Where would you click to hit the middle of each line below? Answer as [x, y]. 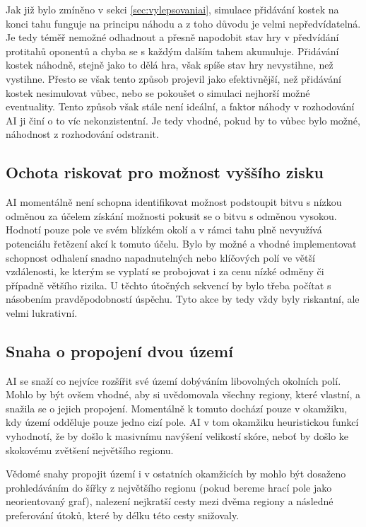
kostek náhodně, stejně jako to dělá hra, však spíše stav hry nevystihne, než [170, 65]
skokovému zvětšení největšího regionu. [90, 450]
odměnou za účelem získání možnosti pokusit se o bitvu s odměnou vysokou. [171, 215]
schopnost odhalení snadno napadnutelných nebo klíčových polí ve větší [160, 257]
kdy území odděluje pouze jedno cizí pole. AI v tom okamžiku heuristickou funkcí [182, 422]
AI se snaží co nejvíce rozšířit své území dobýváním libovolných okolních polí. [173, 380]
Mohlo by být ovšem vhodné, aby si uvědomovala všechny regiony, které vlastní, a [183, 394]
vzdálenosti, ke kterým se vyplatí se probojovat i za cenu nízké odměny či [165, 271]
